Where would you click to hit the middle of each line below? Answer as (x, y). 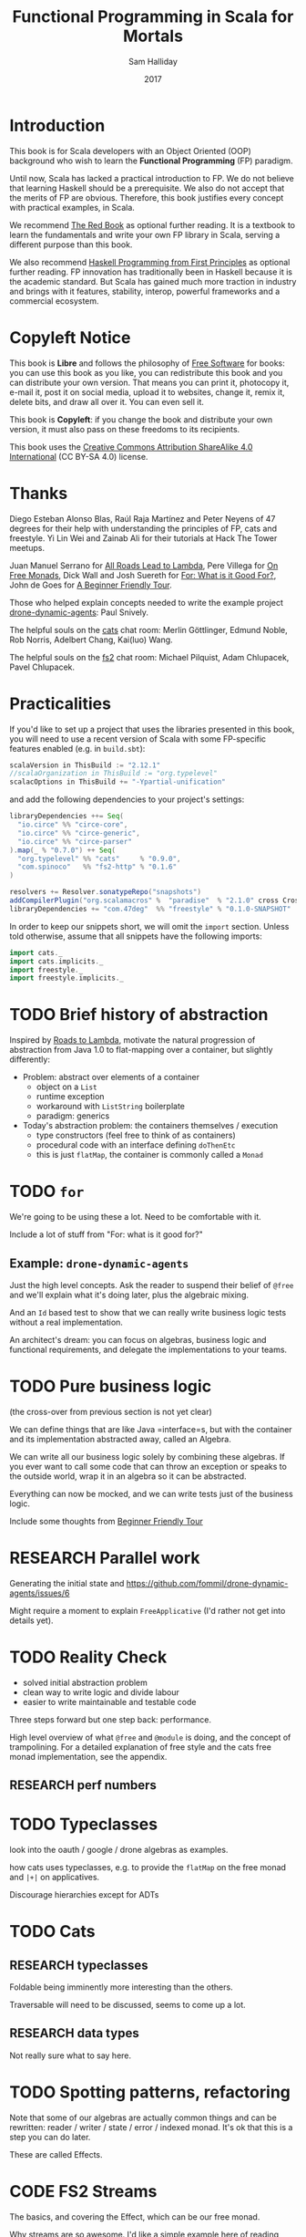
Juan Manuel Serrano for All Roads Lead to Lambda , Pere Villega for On (144, 565)
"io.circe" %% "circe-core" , (73, 825)
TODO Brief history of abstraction (139, 1015)
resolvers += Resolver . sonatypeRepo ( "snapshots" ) (106, 892)
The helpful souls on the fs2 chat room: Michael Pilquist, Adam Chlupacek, (149, 657)
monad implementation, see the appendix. (88, 1756)
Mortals (153, 36)
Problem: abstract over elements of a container (111, 1077)
